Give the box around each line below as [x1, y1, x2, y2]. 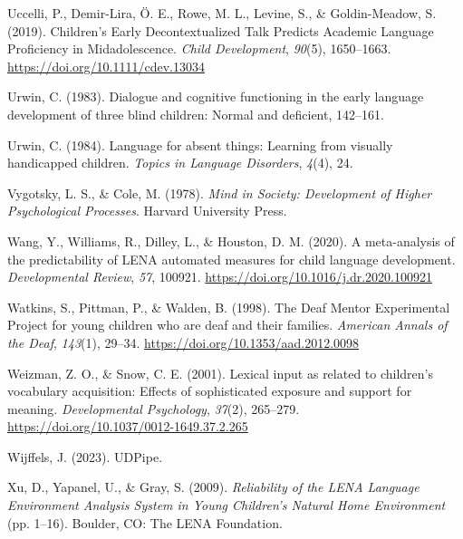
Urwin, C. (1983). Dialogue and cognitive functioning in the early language [7, 87, 424, 106]
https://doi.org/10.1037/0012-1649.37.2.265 [7, 417, 248, 436]
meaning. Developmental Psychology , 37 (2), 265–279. [7, 399, 300, 418]
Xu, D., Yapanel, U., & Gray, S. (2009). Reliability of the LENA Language [7, 477, 420, 496]
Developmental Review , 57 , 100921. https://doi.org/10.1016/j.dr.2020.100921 [7, 267, 432, 286]
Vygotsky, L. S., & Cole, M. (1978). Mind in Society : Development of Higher [7, 183, 432, 202]
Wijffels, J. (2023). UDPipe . [7, 447, 163, 466]
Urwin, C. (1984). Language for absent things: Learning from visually [7, 135, 393, 154]
